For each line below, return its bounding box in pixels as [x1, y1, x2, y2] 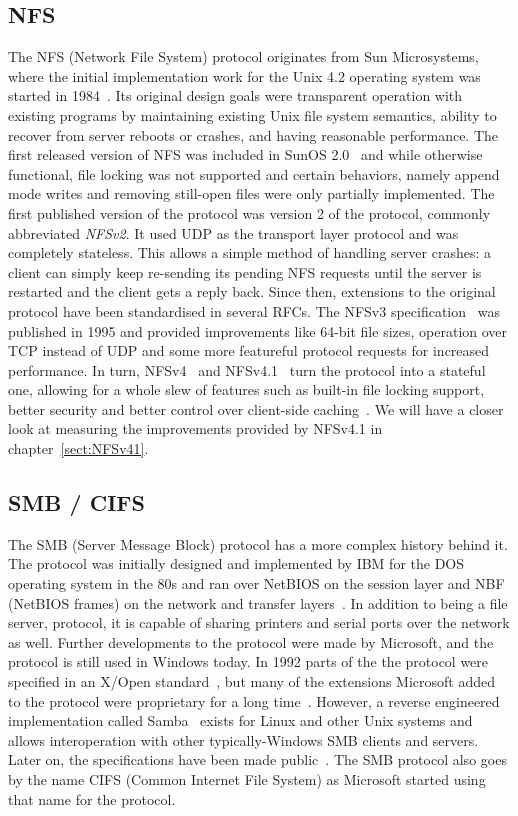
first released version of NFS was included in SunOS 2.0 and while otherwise [8, 144, 483, 165]
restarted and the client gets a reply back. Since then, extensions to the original [8, 281, 496, 302]
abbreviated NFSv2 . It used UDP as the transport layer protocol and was [8, 222, 459, 243]
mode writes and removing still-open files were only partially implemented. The [8, 183, 495, 204]
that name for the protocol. [8, 788, 176, 809]
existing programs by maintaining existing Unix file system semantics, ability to [8, 104, 497, 125]
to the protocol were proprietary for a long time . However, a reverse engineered [8, 690, 500, 711]
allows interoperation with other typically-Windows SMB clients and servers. [8, 729, 479, 750]
